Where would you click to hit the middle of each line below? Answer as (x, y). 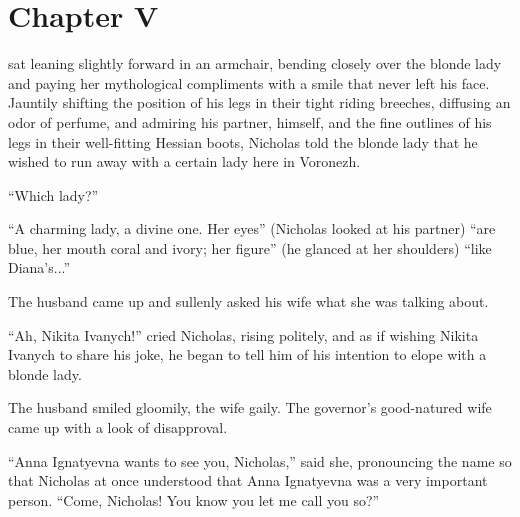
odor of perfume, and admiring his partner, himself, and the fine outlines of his (250, 121)
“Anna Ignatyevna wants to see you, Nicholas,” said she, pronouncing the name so (260, 460)
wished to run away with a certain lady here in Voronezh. (184, 161)
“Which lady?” (53, 194)
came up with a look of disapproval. (118, 427)
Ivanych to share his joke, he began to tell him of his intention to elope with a (247, 354)
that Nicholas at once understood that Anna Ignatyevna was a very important (248, 480)
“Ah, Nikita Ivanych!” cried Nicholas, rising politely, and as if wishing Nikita (243, 334)
